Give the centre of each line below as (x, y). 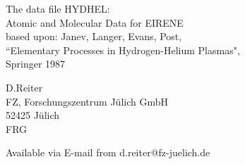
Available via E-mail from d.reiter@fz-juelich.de (108, 152)
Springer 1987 (36, 64)
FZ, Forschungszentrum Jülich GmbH (87, 101)
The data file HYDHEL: (58, 8)
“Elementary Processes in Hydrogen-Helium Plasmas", (123, 50)
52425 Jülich (33, 115)
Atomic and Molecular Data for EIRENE (95, 22)
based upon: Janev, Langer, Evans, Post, (94, 36)
